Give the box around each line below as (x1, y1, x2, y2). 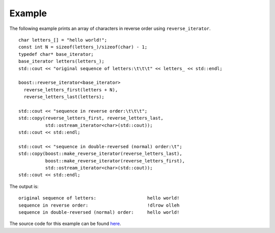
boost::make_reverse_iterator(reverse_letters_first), (45, 158, 185, 163)
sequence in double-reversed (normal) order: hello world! (18, 209, 180, 215)
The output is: (9, 183, 39, 189)
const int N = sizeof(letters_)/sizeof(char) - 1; (18, 44, 148, 50)
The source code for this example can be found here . (9, 221, 122, 227)
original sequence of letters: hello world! (18, 195, 180, 201)
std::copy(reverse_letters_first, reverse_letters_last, (18, 115, 164, 121)
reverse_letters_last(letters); (23, 94, 104, 100)
